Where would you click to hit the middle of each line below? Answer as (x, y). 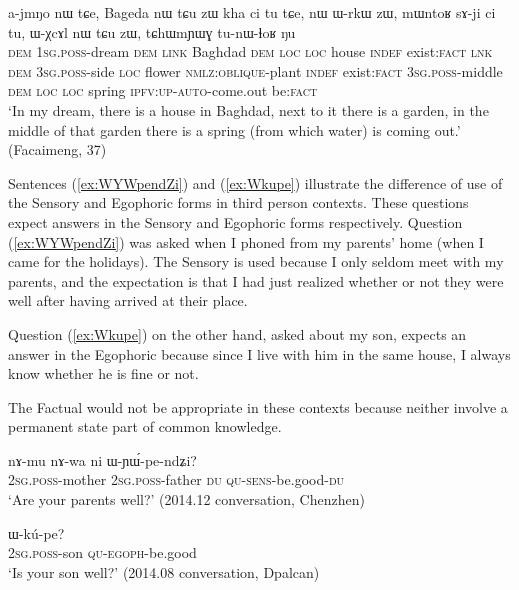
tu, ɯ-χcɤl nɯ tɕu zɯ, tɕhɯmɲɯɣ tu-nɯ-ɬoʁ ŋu (152, 31)
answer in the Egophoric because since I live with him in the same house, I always (259, 353)
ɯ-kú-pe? (36, 532)
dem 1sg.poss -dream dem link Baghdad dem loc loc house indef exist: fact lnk (250, 51)
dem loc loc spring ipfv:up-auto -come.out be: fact (163, 90)
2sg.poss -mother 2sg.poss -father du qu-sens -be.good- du (176, 479)
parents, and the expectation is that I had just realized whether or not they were (256, 280)
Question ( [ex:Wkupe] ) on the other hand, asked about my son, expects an (237, 333)
